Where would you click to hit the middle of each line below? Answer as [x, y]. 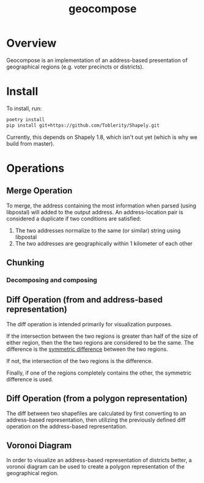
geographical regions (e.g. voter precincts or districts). [75, 67]
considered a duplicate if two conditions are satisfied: [74, 219]
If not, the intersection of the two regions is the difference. [80, 361]
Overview [31, 43]
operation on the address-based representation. [67, 426]
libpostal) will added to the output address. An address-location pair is [95, 212]
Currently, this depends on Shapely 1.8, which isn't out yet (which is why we [102, 137]
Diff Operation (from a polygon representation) [97, 399]
